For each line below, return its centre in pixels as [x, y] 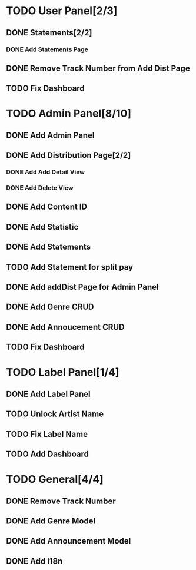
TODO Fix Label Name [47, 434]
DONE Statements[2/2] [49, 33]
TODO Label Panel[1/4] [63, 372]
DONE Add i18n [34, 561]
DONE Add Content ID [47, 207]
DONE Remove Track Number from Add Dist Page [98, 68]
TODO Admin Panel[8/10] [69, 114]
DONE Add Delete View [40, 188]
